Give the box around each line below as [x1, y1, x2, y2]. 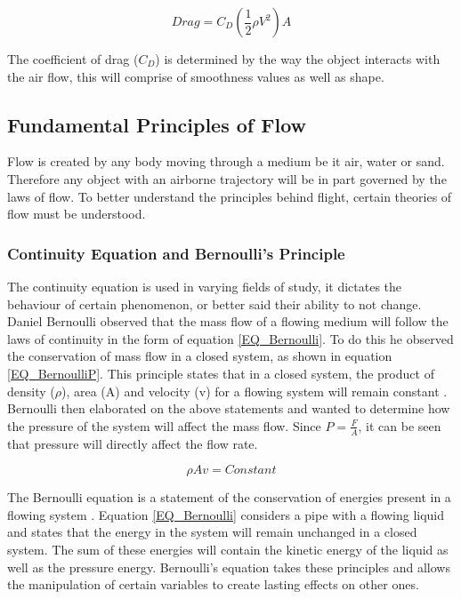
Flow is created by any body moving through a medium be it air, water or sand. [7, 152, 445, 171]
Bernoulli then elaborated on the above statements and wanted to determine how [7, 399, 450, 418]
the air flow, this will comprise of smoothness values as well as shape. [7, 67, 384, 85]
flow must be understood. [7, 204, 146, 223]
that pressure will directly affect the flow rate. [7, 434, 258, 452]
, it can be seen [358, 416, 441, 435]
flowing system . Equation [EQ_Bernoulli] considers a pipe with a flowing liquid [7, 505, 445, 523]
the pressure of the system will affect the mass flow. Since [7, 416, 321, 435]
